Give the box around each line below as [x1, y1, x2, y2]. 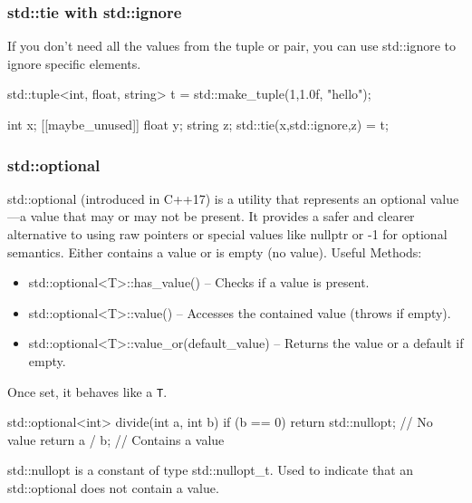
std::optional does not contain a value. [7, 479, 219, 497]
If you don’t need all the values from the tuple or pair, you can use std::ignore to [7, 36, 457, 55]
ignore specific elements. [7, 53, 141, 73]
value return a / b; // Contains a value [7, 430, 225, 449]
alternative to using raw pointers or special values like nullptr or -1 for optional [7, 225, 448, 243]
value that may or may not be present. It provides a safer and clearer [30, 207, 415, 226]
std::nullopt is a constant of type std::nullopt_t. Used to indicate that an [7, 460, 414, 479]
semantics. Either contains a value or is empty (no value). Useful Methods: [7, 242, 422, 261]
